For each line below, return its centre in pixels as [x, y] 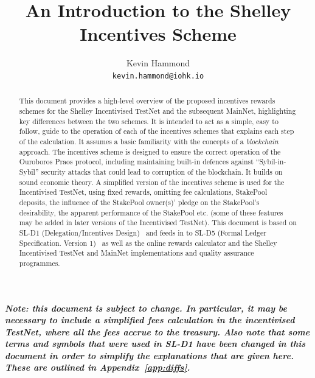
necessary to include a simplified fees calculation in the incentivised [150, 320]
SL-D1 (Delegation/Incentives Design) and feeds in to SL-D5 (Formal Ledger [143, 232]
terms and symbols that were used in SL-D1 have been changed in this [155, 344]
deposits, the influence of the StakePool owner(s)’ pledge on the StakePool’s [139, 202]
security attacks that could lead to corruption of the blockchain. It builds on [162, 171]
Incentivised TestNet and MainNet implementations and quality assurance [137, 253]
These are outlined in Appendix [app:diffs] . [98, 367]
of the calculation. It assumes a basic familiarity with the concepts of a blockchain [149, 141]
